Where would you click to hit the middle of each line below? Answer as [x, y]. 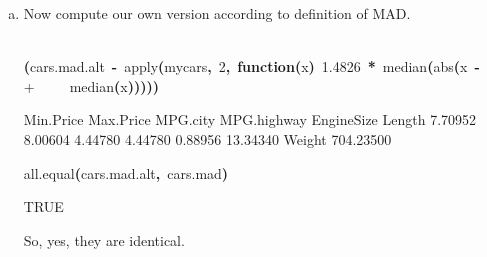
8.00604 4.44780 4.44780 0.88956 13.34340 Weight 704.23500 [207, 138]
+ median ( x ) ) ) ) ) [91, 85]
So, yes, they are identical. [104, 239]
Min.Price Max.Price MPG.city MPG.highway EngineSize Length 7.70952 [250, 119]
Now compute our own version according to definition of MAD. [217, 13]
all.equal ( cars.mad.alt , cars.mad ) [126, 172]
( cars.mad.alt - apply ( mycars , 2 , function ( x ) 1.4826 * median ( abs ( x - [251, 66]
